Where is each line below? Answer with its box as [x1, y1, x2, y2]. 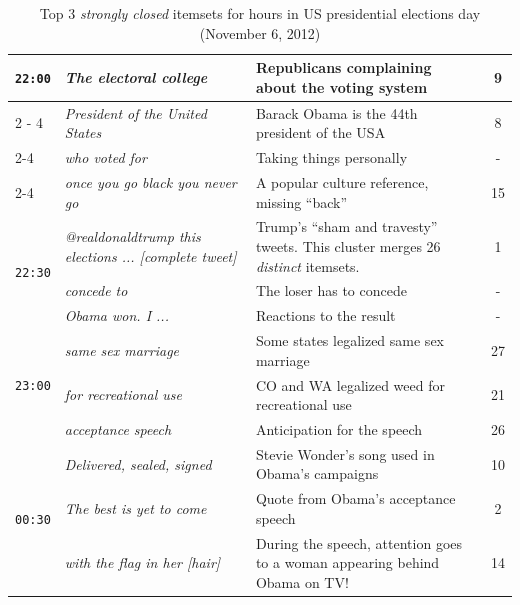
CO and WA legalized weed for [255, 374, 445, 395]
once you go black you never [64, 171, 237, 192]
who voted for [64, 147, 147, 168]
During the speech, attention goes [255, 532, 463, 553]
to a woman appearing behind [255, 552, 440, 573]
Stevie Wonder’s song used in [255, 443, 435, 464]
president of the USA [255, 122, 386, 143]
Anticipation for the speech [255, 418, 423, 439]
